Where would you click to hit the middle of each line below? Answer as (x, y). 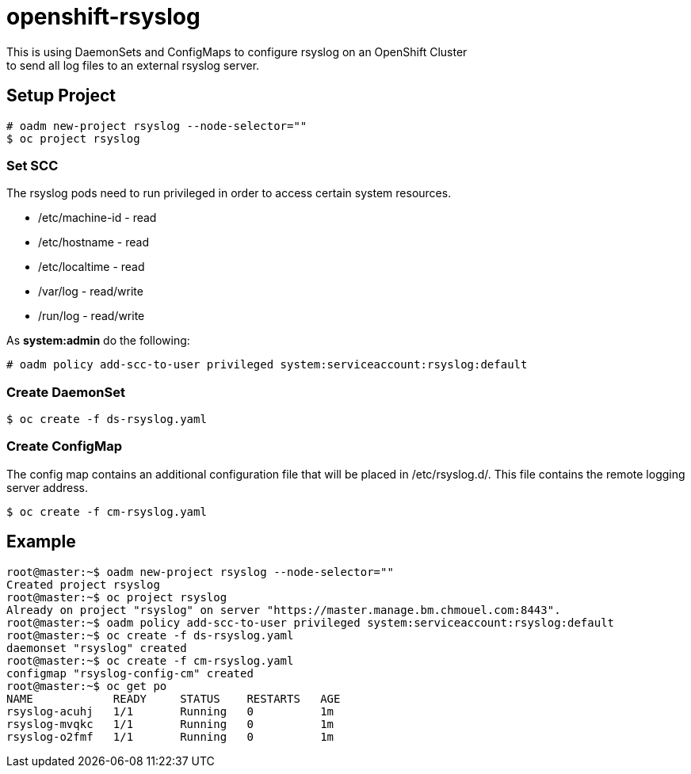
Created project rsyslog (83, 584)
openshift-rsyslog (103, 17)
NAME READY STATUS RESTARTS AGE (174, 698)
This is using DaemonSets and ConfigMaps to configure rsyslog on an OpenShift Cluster (237, 51)
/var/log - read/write (91, 292)
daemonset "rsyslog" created (97, 648)
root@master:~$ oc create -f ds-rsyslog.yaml (150, 635)
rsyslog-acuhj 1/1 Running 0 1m (170, 711)
